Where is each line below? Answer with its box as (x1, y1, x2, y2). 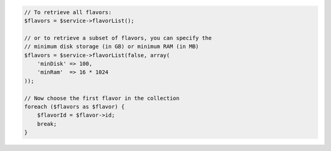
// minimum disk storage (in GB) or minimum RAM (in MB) (24, 43, 199, 50)
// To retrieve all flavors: (24, 9, 112, 15)
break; (37, 120, 57, 127)
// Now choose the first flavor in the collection (24, 95, 180, 101)
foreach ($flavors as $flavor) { (24, 103, 125, 110)
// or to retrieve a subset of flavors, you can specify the (24, 34, 212, 41)
